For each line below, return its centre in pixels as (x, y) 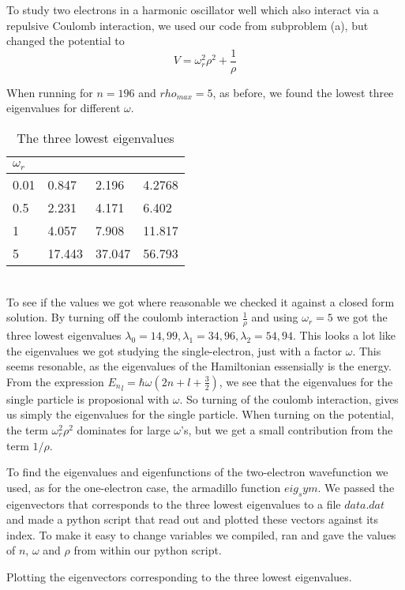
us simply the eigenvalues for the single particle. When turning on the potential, (200, 414)
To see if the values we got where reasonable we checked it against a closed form (201, 301)
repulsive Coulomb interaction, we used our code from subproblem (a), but (187, 25)
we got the (362, 317)
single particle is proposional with (88, 398)
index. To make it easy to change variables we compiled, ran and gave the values (201, 534)
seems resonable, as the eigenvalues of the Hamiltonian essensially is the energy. (199, 366)
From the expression (55, 381)
